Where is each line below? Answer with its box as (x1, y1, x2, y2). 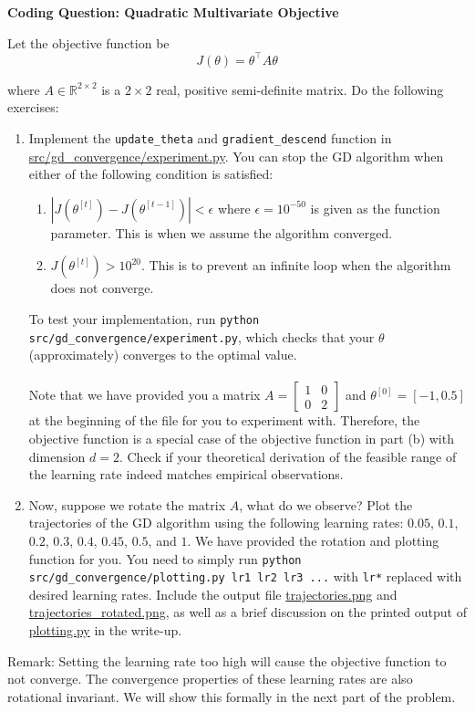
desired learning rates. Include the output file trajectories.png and (28, 584, 398, 603)
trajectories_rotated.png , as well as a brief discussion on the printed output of (28, 602, 467, 622)
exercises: (7, 98, 59, 117)
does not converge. (50, 278, 154, 298)
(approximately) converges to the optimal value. (28, 345, 297, 364)
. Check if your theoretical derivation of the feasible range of (119, 446, 457, 466)
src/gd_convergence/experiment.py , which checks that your (28, 327, 375, 346)
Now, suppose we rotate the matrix (28, 495, 226, 514)
